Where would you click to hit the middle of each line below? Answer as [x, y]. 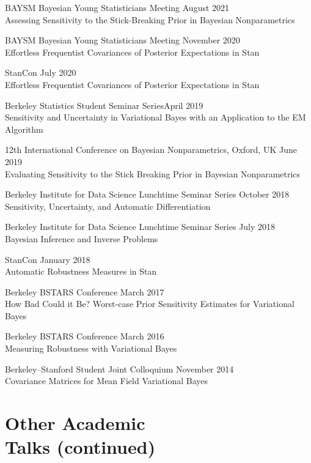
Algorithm [24, 129]
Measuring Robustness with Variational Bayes [91, 348]
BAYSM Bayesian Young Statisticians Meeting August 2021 [117, 7]
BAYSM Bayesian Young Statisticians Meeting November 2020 [123, 40]
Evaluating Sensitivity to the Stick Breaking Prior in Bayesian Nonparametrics [153, 173]
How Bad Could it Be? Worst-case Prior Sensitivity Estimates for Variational [150, 304]
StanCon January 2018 [48, 259]
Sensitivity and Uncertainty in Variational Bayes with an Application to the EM [155, 117]
